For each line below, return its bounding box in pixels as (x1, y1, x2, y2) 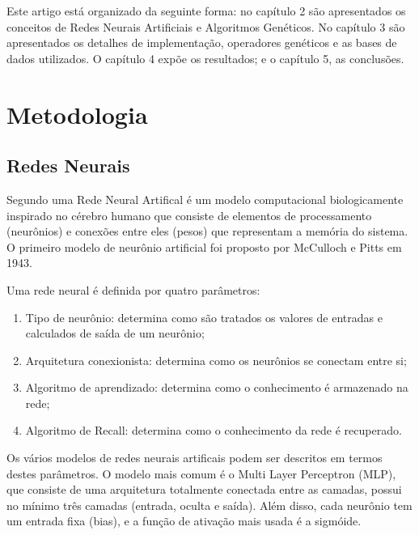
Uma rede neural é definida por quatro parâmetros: (6, 281, 260, 298)
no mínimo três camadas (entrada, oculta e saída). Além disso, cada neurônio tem (6, 496, 413, 513)
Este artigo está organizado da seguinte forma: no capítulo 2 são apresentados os (6, 2, 406, 19)
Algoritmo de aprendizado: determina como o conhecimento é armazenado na (25, 379, 408, 396)
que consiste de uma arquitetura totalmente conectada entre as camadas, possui (6, 481, 402, 498)
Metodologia (6, 97, 148, 130)
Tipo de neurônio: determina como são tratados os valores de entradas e (25, 308, 383, 325)
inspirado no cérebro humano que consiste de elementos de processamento (6, 206, 372, 223)
